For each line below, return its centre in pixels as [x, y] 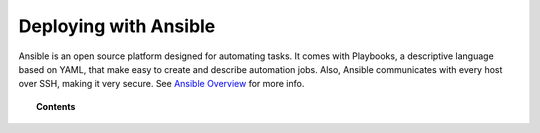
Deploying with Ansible [117, 26]
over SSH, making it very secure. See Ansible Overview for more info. [161, 84]
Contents [56, 106]
